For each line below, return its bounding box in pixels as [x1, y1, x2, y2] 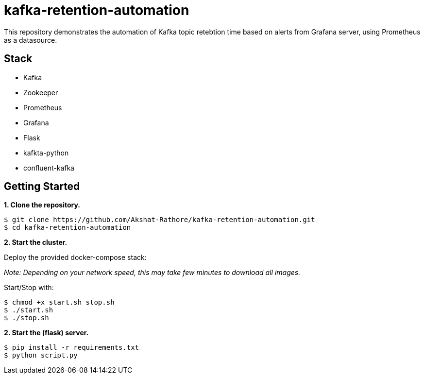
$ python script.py [4, 351, 78, 360]
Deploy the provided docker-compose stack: [4, 253, 147, 262]
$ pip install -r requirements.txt [4, 344, 139, 352]
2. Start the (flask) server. [4, 328, 89, 337]
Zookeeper [23, 88, 58, 97]
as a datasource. [4, 35, 57, 44]
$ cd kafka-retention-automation [4, 223, 131, 232]
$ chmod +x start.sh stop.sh [4, 298, 115, 307]
